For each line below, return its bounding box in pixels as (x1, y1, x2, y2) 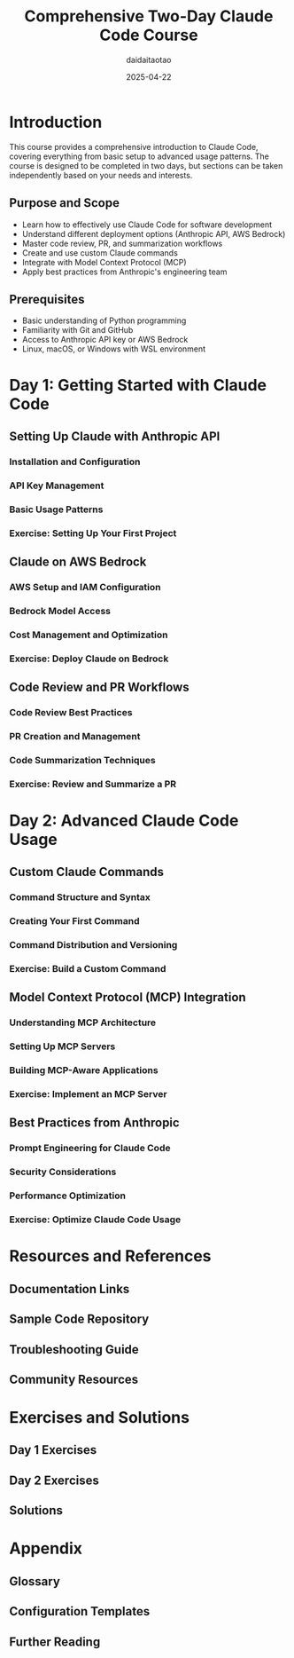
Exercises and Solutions (9, 1408, 190, 1428)
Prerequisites (9, 291, 85, 307)
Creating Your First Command (9, 915, 140, 928)
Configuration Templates (9, 1604, 151, 1619)
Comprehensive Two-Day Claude (24, 6, 274, 27)
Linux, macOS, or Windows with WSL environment (21, 343, 206, 354)
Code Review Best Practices (9, 706, 133, 718)
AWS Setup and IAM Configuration (9, 580, 161, 593)
